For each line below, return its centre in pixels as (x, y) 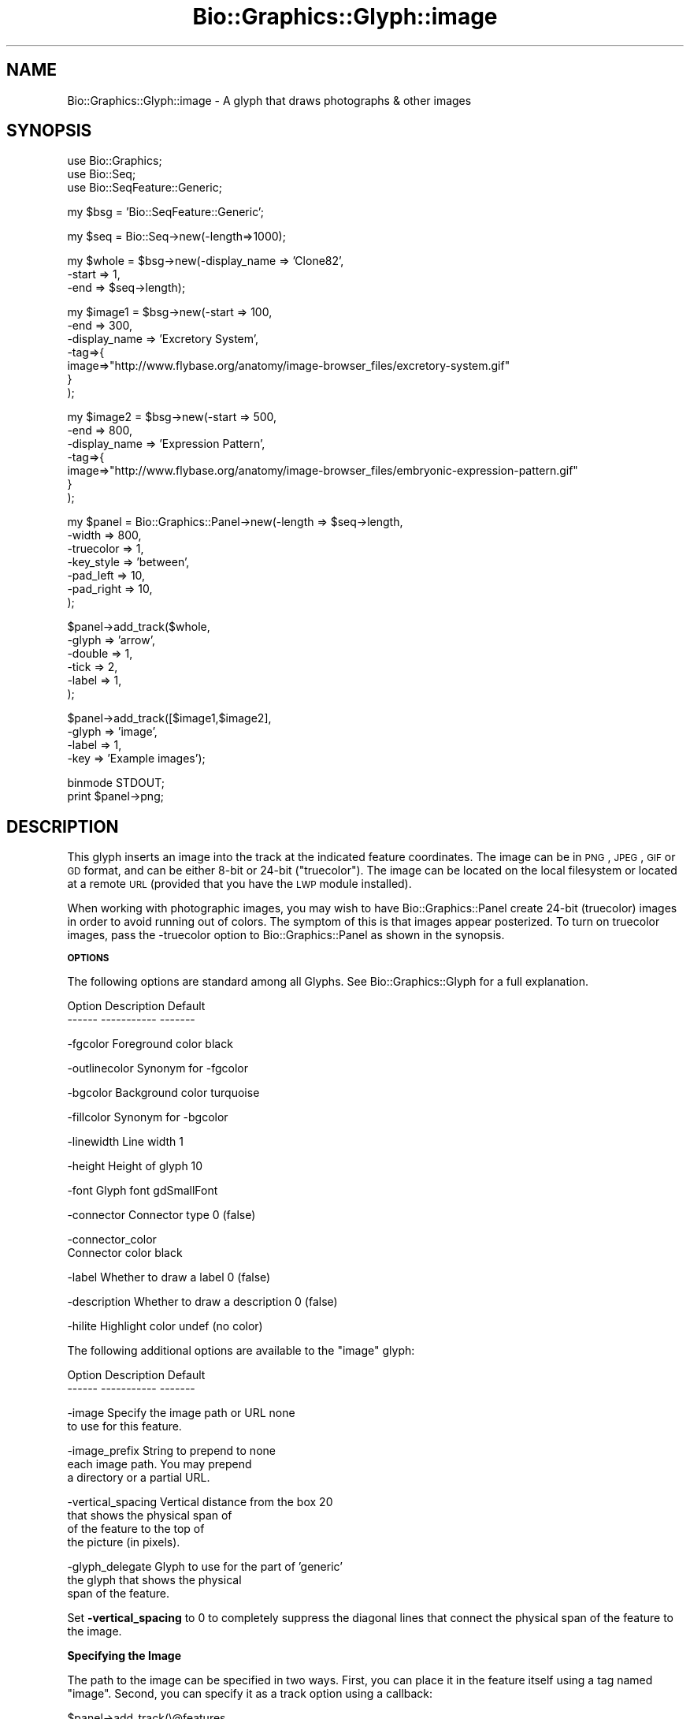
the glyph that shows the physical (154, 1580)
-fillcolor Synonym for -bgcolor (148, 1117)
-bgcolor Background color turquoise (163, 1093)
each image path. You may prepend (160, 1464)
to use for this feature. (124, 1426)
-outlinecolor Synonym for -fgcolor (158, 1068)
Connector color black (125, 1253)
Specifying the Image (124, 1656)
